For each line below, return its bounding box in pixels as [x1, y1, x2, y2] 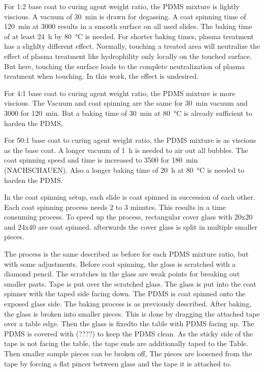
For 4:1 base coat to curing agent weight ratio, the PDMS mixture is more [4, 87, 236, 98]
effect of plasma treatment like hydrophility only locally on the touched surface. [4, 50, 252, 61]
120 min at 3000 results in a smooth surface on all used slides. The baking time [4, 21, 252, 32]
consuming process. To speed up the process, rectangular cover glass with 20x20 [4, 211, 253, 222]
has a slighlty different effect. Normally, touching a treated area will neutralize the [4, 41, 260, 51]
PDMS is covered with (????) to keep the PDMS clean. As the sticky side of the [4, 328, 253, 338]
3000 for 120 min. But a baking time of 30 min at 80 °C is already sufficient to [4, 107, 252, 118]
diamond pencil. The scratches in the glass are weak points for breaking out [4, 268, 240, 279]
